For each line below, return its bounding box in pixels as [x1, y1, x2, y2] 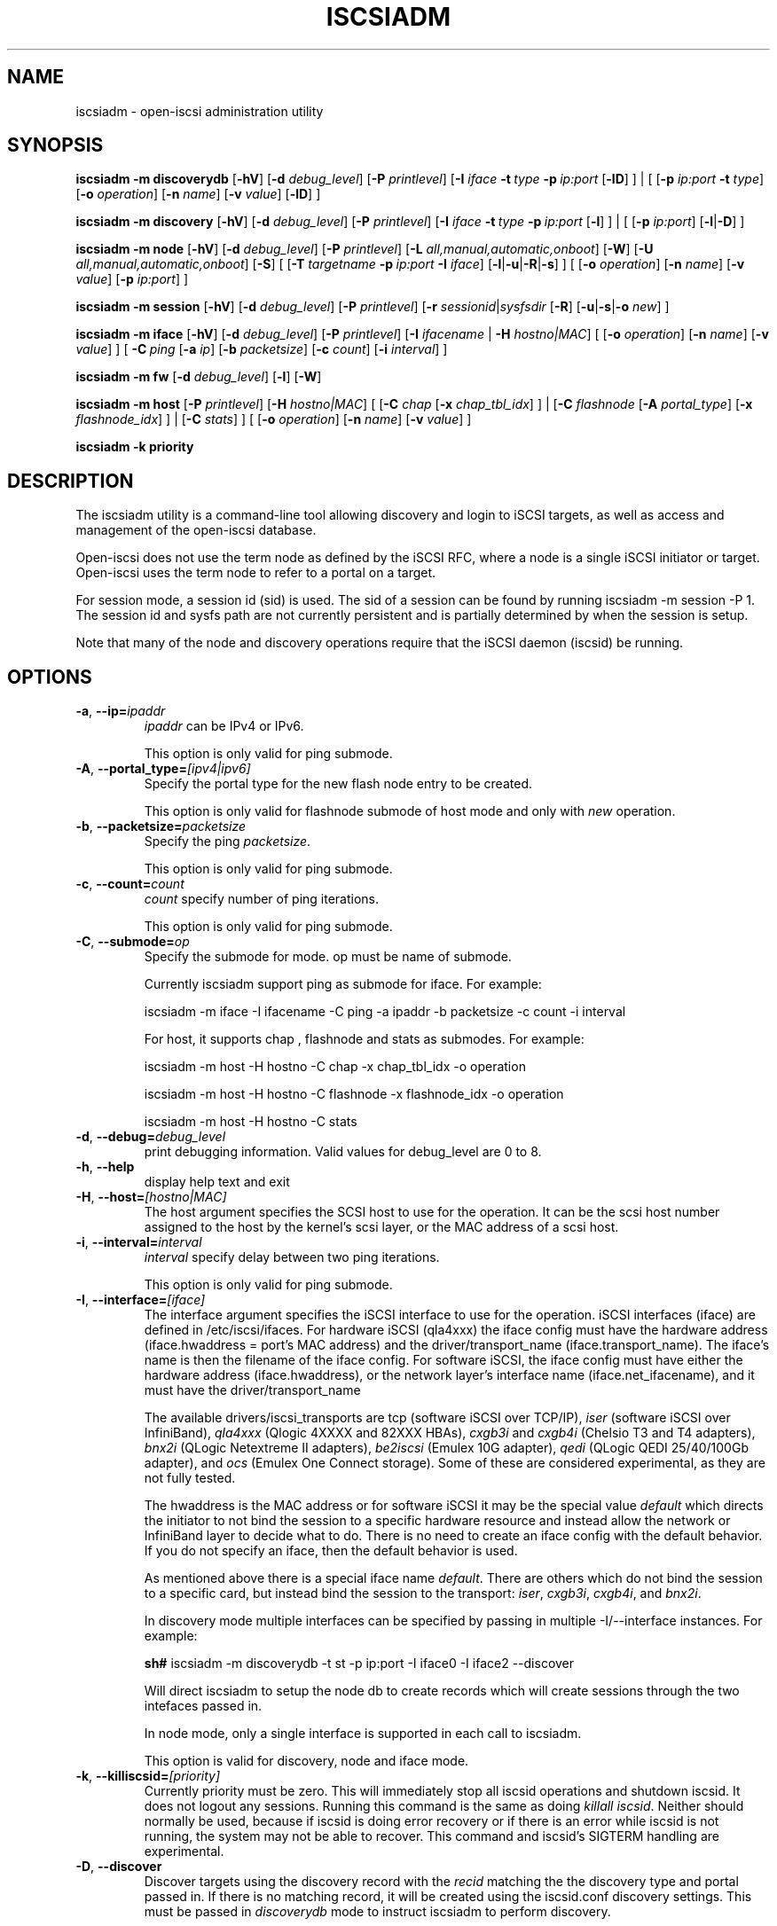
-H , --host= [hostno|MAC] [75, 1189, 227, 1205]
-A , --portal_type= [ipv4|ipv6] [75, 761, 251, 777]
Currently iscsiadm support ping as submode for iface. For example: [144, 976, 542, 992]
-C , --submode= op [75, 934, 190, 950]
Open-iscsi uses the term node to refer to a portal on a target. [75, 565, 436, 581]
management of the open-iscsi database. [75, 522, 317, 538]
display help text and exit [144, 1174, 290, 1190]
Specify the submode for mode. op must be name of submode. [144, 949, 512, 965]
